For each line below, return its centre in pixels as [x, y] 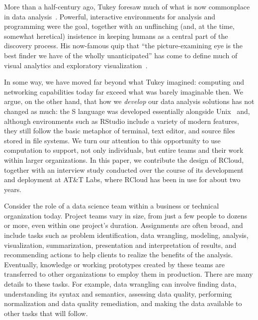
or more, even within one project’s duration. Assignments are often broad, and [124, 225]
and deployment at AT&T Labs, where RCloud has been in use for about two [122, 179]
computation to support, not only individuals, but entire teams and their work [124, 150]
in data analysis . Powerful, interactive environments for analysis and [110, 16]
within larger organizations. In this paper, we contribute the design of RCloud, [124, 160]
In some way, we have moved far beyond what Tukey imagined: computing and [124, 82]
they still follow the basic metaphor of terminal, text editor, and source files [120, 131]
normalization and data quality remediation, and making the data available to [123, 303]
